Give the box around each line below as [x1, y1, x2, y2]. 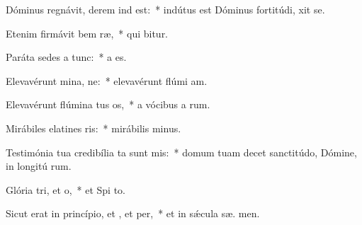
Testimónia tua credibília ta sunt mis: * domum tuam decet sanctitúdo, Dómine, [6, 144, 357, 159]
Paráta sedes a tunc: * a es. [6, 50, 127, 64]
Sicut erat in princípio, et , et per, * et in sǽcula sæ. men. [6, 206, 260, 221]
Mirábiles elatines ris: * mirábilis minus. [6, 120, 181, 135]
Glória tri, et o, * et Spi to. [6, 182, 125, 197]
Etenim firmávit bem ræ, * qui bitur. [6, 25, 169, 40]
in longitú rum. [6, 158, 72, 173]
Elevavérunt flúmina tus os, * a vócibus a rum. [6, 97, 210, 112]
